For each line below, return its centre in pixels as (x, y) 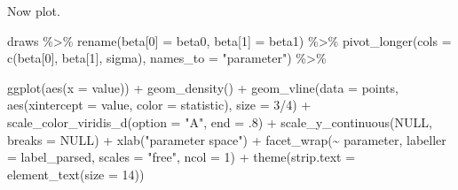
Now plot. (34, 11)
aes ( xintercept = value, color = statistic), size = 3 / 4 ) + (159, 105)
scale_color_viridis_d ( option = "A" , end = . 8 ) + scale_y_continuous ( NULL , (220, 122)
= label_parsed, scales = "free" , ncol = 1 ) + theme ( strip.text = (182, 157)
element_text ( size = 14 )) (76, 174)
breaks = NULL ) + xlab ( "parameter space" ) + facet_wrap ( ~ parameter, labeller (227, 139)
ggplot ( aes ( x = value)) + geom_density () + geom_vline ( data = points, (203, 87)
